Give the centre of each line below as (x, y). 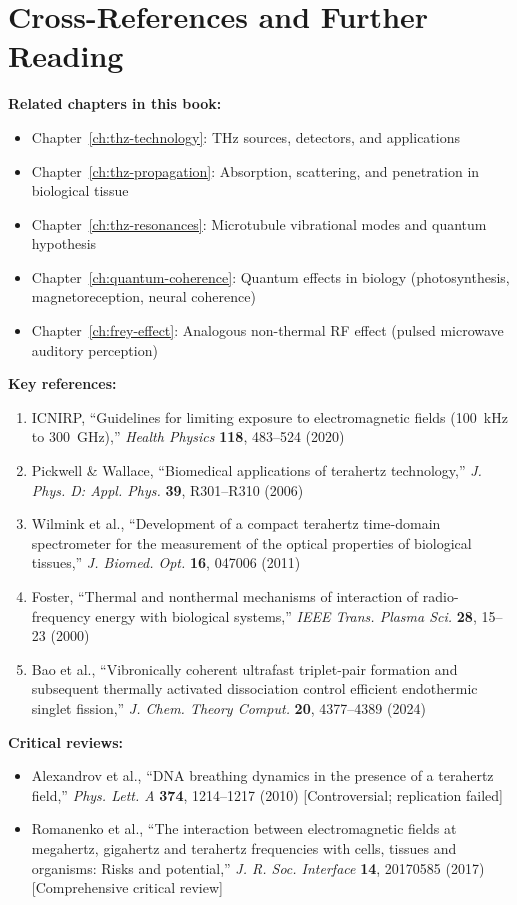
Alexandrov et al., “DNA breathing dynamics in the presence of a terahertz (262, 775)
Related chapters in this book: (115, 103)
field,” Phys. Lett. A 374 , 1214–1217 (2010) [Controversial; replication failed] (267, 794)
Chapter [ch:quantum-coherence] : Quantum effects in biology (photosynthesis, (270, 276)
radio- (440, 596)
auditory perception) (94, 349)
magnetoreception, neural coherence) (143, 296)
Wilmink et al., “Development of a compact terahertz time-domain (236, 523)
